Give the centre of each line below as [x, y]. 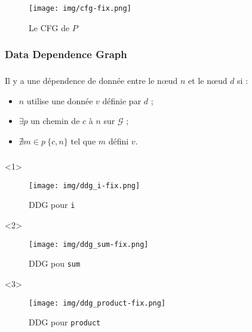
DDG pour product [65, 322]
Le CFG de [49, 27]
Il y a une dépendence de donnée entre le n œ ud [91, 80]
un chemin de [55, 121]
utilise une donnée [60, 100]
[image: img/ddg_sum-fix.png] [89, 244]
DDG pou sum [55, 263]
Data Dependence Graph [66, 54]
